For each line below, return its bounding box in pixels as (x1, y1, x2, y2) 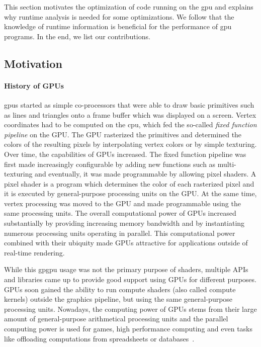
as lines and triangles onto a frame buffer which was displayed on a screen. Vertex (4, 109, 256, 120)
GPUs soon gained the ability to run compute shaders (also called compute (4, 284, 236, 294)
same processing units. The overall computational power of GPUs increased (4, 208, 236, 218)
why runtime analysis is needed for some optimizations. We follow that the (4, 11, 234, 22)
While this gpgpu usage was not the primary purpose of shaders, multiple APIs (4, 264, 248, 275)
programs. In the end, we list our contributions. (4, 31, 150, 41)
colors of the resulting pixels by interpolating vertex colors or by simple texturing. (4, 139, 257, 149)
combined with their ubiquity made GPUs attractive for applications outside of (4, 237, 248, 248)
